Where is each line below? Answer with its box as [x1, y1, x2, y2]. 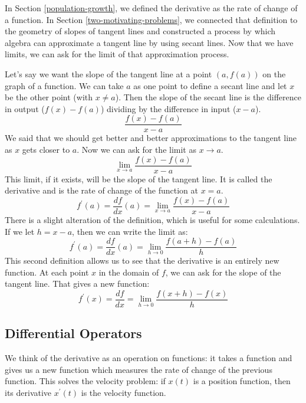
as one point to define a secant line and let [133, 79, 287, 91]
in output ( [5, 102, 45, 114]
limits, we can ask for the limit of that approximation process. [5, 48, 229, 60]
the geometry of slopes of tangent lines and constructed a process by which [5, 25, 276, 37]
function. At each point [5, 266, 89, 278]
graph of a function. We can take [5, 79, 124, 91]
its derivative [5, 386, 52, 398]
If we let [5, 225, 35, 237]
